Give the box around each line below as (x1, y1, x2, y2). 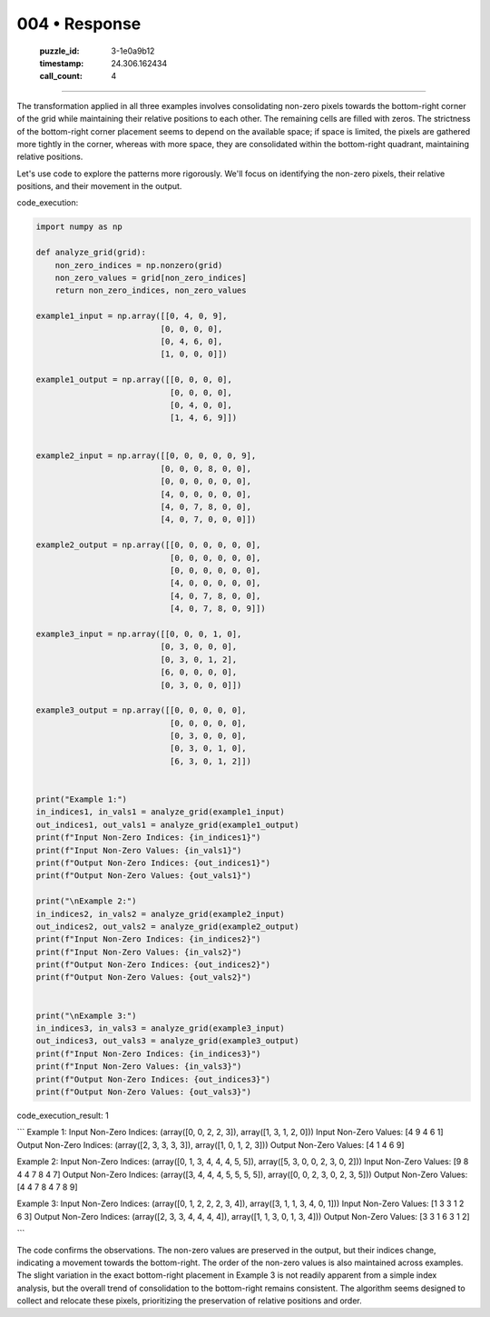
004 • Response (16, 14, 142, 34)
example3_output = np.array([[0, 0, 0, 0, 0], (35, 705, 247, 715)
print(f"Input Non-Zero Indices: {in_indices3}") (35, 1048, 261, 1059)
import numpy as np (35, 222, 122, 232)
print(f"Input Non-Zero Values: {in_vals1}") (35, 845, 242, 855)
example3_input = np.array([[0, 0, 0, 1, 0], (35, 628, 242, 639)
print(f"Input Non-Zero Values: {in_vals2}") (35, 946, 242, 957)
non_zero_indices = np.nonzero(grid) (54, 260, 223, 270)
